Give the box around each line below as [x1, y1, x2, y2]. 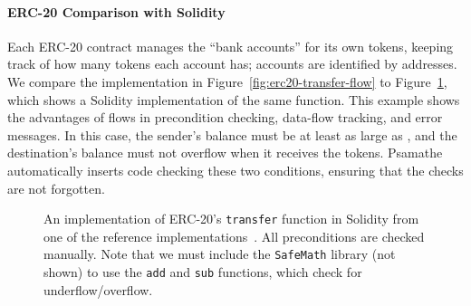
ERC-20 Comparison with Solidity [7, 2, 226, 21]
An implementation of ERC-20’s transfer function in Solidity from [43, 209, 419, 228]
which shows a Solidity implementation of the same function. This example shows [7, 90, 460, 109]
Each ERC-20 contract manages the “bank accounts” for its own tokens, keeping [7, 36, 454, 55]
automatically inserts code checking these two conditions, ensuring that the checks [7, 160, 464, 179]
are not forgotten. [7, 178, 105, 197]
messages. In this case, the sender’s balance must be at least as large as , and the [7, 125, 457, 144]
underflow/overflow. [43, 280, 153, 299]
